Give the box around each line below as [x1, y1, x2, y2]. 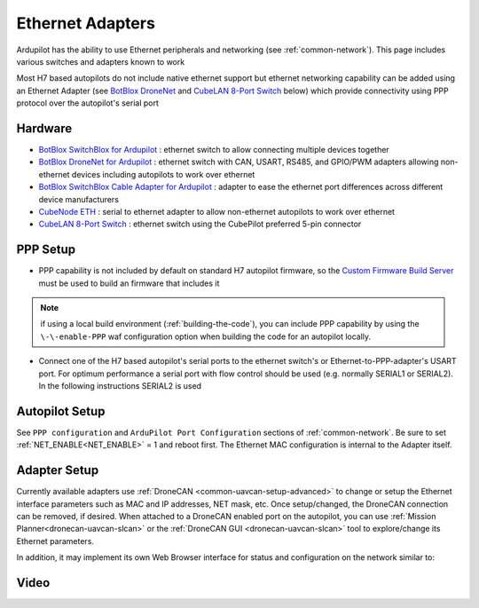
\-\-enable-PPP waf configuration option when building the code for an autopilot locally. [40, 331, 372, 342]
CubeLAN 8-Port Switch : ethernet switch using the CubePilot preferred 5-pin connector [38, 218, 362, 230]
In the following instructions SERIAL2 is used [38, 381, 202, 391]
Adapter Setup [16, 462, 99, 478]
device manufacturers [38, 193, 120, 204]
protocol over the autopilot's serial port [16, 98, 160, 108]
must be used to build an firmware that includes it [38, 278, 220, 288]
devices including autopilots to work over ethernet [71, 169, 255, 179]
